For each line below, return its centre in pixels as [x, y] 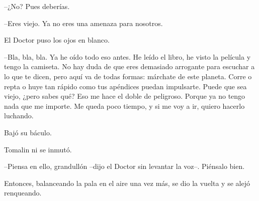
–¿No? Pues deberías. [37, 6]
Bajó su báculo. [28, 132]
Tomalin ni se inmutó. [38, 149]
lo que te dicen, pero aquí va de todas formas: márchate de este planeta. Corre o [128, 76]
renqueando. [23, 193]
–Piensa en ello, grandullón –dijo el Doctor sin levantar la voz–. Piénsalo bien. [124, 166]
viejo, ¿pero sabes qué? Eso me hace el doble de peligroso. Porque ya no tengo [125, 96]
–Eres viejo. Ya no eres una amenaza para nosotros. [83, 23]
